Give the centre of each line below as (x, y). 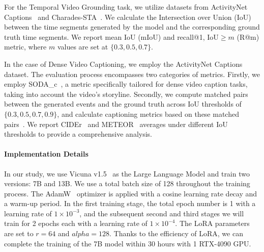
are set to (19, 233)
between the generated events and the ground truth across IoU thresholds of (123, 104)
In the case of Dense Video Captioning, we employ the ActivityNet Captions (123, 64)
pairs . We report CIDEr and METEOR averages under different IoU (116, 124)
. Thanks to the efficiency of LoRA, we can (176, 233)
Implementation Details (46, 154)
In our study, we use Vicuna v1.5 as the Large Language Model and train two (127, 173)
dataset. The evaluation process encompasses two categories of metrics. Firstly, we (132, 74)
